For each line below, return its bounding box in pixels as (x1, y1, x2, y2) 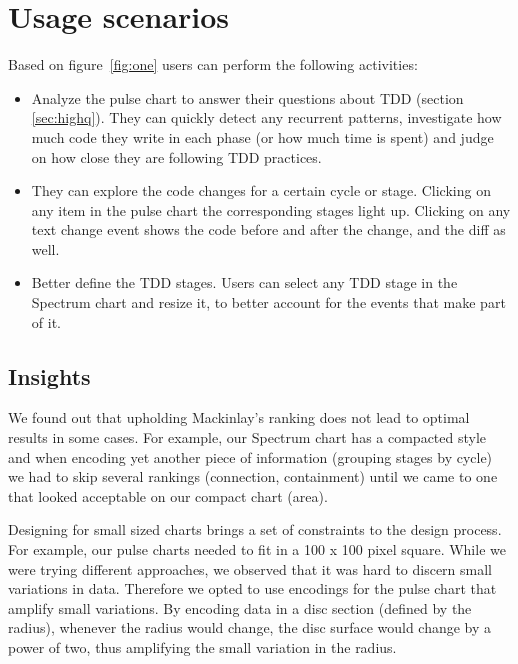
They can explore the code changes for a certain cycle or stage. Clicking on (31, 180, 491, 201)
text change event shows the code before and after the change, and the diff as (31, 219, 506, 240)
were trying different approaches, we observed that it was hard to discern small (8, 558, 493, 579)
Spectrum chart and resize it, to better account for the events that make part (31, 292, 506, 313)
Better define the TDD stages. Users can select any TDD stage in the (31, 272, 458, 293)
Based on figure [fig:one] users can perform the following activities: (8, 54, 418, 75)
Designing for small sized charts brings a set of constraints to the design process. (8, 519, 502, 540)
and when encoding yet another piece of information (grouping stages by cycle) (8, 446, 493, 467)
